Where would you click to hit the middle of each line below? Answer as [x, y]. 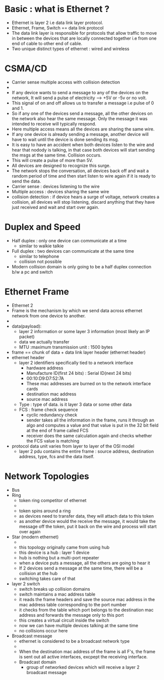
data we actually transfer [44, 341]
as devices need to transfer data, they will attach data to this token [86, 516]
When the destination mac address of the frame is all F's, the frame [87, 652]
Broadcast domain [38, 662]
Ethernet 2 [22, 305]
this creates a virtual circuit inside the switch [64, 620]
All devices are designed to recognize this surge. [61, 165]
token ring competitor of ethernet [53, 500]
